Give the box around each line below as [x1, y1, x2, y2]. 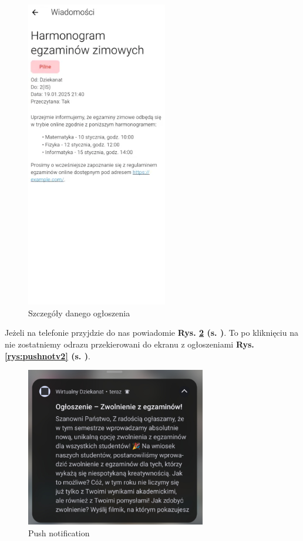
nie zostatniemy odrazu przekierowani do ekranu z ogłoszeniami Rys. [5, 338, 254, 350]
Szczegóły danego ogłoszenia [28, 306, 130, 319]
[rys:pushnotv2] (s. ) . [5, 349, 90, 362]
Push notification [28, 526, 90, 539]
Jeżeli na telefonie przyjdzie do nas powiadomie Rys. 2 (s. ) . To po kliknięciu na [5, 326, 298, 339]
